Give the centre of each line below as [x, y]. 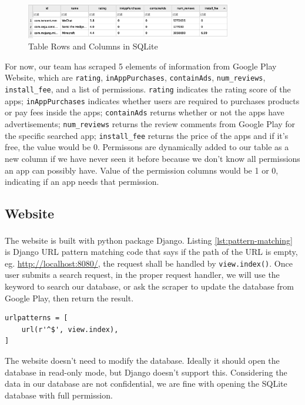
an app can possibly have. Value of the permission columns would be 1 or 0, [142, 170]
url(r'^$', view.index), [70, 329]
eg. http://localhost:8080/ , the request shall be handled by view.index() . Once [149, 263]
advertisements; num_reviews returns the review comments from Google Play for [150, 124]
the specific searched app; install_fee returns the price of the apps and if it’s [147, 135]
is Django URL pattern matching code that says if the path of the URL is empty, [151, 252]
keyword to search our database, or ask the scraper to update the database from [149, 286]
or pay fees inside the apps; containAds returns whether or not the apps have [145, 112]
